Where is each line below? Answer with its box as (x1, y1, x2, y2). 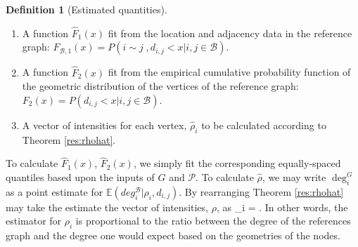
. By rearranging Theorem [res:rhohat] (179, 184, 344, 199)
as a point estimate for (6, 184, 103, 199)
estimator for (6, 213, 62, 228)
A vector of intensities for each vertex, (22, 117, 187, 132)
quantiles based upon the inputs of (6, 170, 155, 185)
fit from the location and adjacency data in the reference (108, 25, 352, 40)
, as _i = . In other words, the (216, 199, 348, 214)
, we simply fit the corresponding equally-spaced (133, 156, 341, 171)
